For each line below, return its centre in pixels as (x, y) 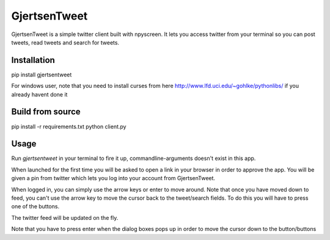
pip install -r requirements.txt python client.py (69, 126)
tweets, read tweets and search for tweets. (65, 42)
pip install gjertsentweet (42, 75)
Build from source (46, 112)
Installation (33, 60)
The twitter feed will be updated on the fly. (65, 217)
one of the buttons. (35, 206)
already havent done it (39, 94)
